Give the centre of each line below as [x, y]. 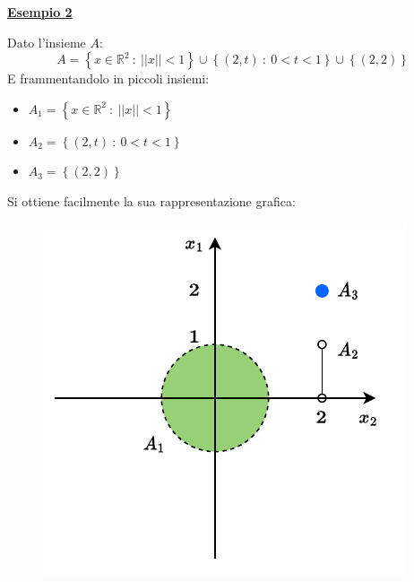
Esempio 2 [40, 12]
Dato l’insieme [47, 42]
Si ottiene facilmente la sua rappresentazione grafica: [151, 200]
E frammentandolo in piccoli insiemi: [108, 78]
